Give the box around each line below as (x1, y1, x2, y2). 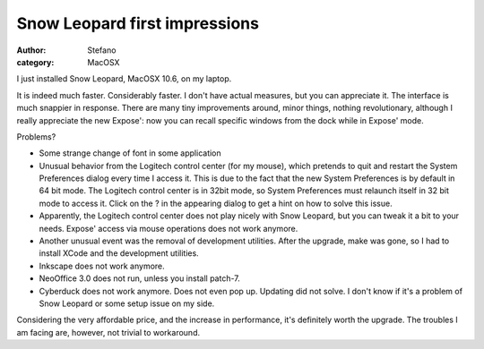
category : (16, 56, 55, 67)
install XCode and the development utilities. (39, 248, 199, 259)
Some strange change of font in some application (39, 148, 221, 158)
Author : (16, 45, 47, 55)
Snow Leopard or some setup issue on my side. (39, 298, 215, 309)
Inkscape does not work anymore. (39, 260, 165, 271)
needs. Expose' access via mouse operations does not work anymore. (39, 223, 298, 234)
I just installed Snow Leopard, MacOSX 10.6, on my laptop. (16, 73, 232, 84)
